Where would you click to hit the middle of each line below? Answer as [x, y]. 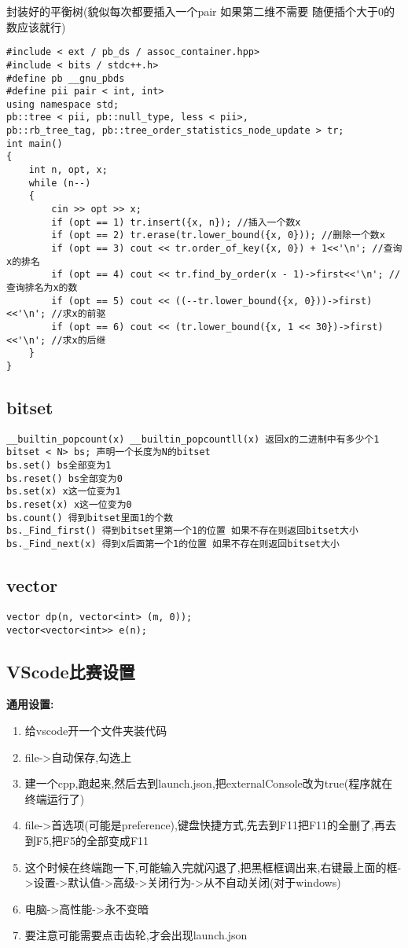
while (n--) [60, 183]
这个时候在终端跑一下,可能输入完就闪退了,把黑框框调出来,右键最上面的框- [213, 867]
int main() [35, 143]
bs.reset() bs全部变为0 [64, 478]
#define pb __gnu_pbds [66, 78]
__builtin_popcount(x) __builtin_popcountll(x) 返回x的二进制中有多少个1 [193, 439]
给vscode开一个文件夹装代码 [96, 731]
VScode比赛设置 [71, 671]
